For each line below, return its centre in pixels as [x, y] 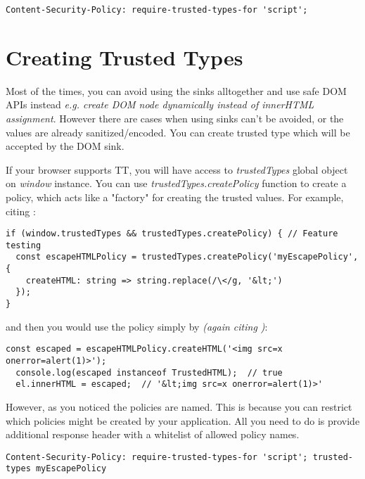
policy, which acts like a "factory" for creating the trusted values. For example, [175, 197]
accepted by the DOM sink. [65, 146]
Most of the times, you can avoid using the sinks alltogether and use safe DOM [176, 90]
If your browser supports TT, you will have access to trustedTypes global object [177, 169]
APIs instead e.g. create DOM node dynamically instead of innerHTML [160, 104]
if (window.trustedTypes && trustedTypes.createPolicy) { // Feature [172, 234]
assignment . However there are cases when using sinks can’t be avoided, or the [175, 118]
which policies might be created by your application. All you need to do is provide [183, 420]
